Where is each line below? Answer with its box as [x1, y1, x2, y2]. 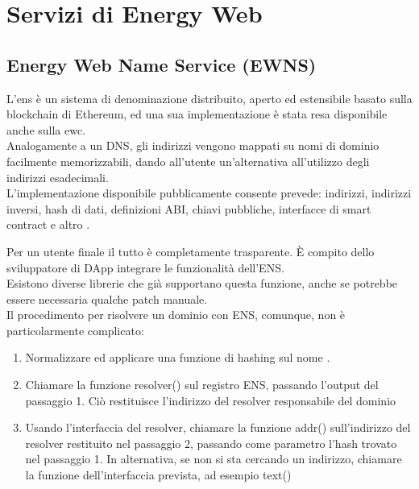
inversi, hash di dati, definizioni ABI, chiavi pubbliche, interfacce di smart [6, 200, 371, 217]
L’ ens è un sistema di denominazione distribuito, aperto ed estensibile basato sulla [6, 89, 413, 106]
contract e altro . [6, 216, 90, 233]
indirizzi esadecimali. [6, 168, 109, 185]
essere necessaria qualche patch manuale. [6, 290, 208, 307]
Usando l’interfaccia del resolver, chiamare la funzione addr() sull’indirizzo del [25, 419, 411, 436]
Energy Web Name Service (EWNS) [6, 52, 317, 77]
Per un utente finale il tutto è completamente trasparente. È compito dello [6, 242, 375, 259]
